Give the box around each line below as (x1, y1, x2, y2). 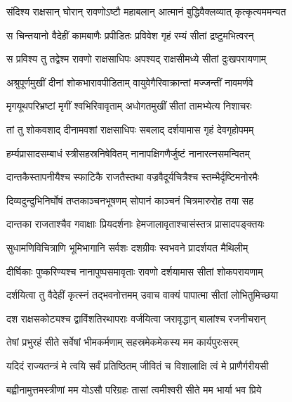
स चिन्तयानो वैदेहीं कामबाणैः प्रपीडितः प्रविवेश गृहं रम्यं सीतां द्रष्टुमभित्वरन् (6, 27, 254, 42)
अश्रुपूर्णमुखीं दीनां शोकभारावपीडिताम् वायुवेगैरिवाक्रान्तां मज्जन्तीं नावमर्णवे (6, 74, 253, 89)
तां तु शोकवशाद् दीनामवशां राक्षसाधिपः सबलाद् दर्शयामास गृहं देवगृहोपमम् (6, 122, 254, 136)
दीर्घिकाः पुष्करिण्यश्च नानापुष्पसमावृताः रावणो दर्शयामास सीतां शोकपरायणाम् (6, 264, 263, 278)
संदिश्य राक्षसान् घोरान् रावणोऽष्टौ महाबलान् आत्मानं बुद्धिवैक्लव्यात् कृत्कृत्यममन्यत (6, 4, 286, 18)
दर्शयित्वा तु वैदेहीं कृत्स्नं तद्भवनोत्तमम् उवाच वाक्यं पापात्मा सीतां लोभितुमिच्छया (6, 287, 279, 302)
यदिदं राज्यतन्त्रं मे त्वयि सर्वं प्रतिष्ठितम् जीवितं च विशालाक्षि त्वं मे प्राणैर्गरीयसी (6, 358, 269, 372)
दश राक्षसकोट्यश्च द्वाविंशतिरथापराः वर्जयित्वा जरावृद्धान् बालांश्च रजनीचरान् (6, 311, 266, 325)
